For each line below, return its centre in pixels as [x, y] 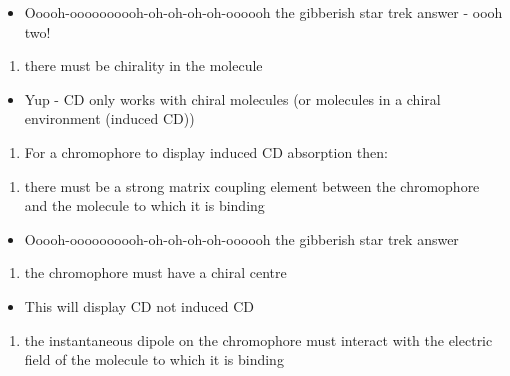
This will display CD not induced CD [139, 305]
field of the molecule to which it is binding [154, 359]
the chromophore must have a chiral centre [155, 272]
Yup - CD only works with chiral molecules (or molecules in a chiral [232, 98]
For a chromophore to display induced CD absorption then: [206, 151]
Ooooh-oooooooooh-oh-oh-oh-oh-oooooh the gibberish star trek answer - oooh [263, 12]
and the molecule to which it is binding [144, 205]
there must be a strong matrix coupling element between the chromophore [252, 185]
